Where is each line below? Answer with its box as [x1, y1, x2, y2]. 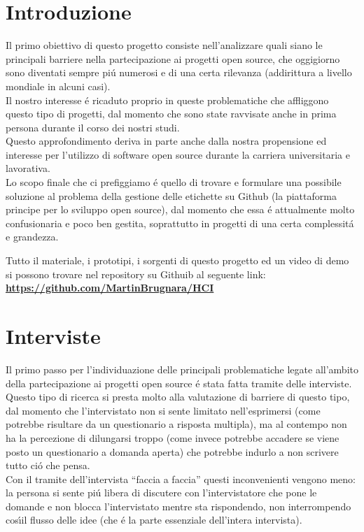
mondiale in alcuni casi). [6, 78, 111, 93]
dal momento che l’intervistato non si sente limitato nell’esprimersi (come [6, 403, 321, 417]
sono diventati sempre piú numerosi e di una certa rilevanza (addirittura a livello [6, 65, 352, 80]
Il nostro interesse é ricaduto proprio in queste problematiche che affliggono [6, 92, 329, 107]
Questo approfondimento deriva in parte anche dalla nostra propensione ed [6, 134, 327, 148]
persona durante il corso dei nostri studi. [6, 120, 180, 134]
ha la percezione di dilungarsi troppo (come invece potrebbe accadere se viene [6, 430, 339, 445]
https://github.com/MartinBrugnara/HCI [6, 280, 214, 295]
